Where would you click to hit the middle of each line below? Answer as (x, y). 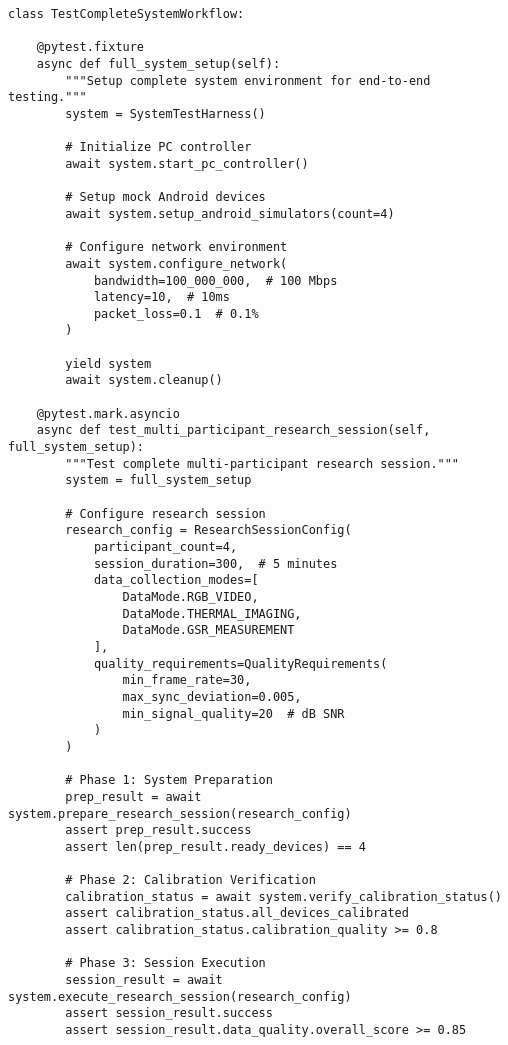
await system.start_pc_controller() (187, 163)
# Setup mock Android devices (165, 197)
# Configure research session (165, 513)
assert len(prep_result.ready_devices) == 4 (215, 846)
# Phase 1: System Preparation (169, 780)
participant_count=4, (165, 547)
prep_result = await (133, 796)
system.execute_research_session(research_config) (180, 996)
